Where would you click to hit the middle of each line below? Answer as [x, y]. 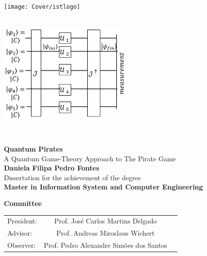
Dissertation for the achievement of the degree [72, 177]
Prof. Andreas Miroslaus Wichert [105, 233]
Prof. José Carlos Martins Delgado [105, 221]
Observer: [22, 245]
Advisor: [20, 233]
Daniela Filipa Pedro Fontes [52, 168]
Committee [23, 203]
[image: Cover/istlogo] [42, 7]
